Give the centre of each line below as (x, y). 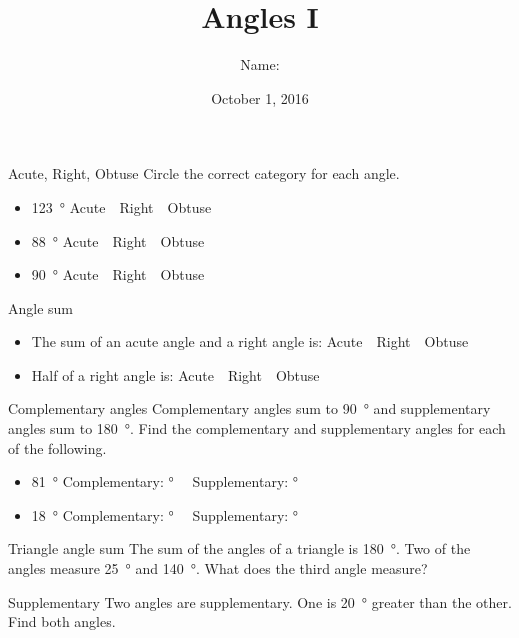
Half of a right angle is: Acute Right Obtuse (175, 374)
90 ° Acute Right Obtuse (118, 274)
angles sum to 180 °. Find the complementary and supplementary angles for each (257, 428)
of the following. (57, 447)
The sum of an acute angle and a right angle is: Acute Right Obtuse (250, 341)
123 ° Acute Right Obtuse (121, 206)
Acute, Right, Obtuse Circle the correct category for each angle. (204, 173)
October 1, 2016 (260, 97)
